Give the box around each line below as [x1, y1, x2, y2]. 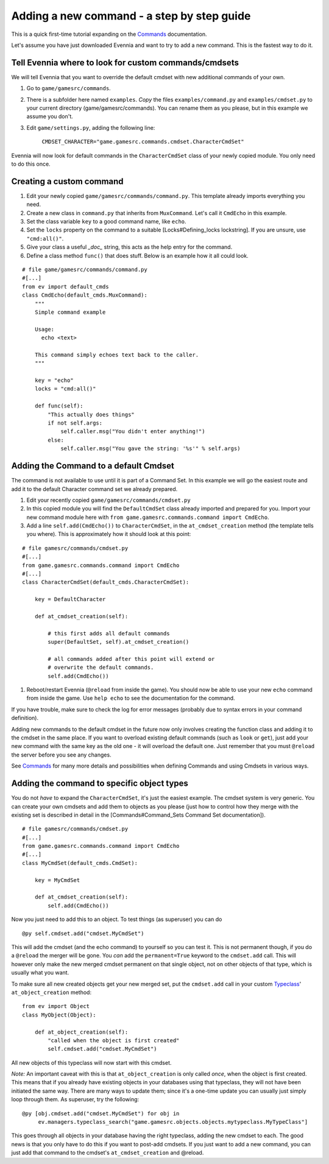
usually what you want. [11, 969, 69, 976]
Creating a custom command [11, 176, 124, 186]
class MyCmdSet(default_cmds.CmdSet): [22, 859, 138, 866]
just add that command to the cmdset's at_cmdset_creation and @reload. [11, 1149, 204, 1157]
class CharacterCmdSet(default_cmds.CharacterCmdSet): [22, 579, 189, 586]
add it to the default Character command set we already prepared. [11, 485, 178, 493]
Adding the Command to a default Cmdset [11, 460, 175, 471]
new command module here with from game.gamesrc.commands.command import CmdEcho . [26, 513, 269, 521]
